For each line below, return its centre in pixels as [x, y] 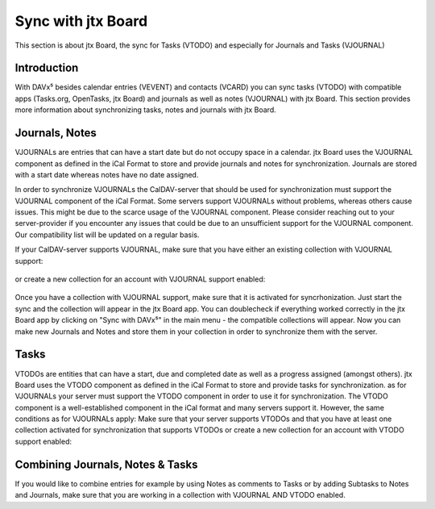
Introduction [47, 68]
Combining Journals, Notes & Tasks [106, 464]
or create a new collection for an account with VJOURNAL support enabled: [140, 279]
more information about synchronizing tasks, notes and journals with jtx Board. [146, 110]
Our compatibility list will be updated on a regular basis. [107, 235]
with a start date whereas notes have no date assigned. [107, 174]
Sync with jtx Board [81, 21]
